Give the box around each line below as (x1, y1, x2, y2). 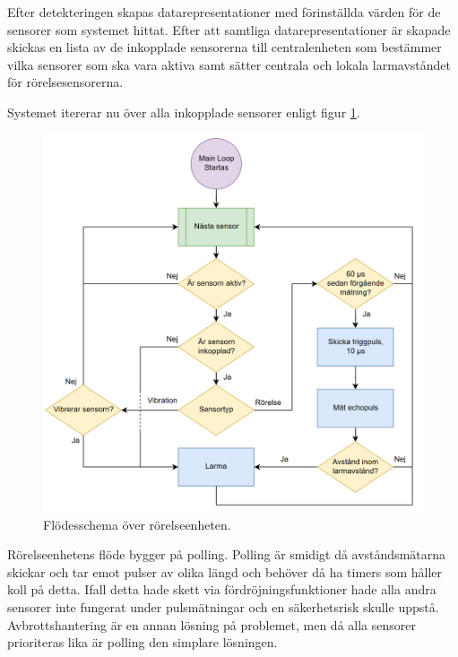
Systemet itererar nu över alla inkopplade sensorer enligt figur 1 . (7, 102, 360, 121)
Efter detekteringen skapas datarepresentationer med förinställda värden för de (7, 3, 441, 21)
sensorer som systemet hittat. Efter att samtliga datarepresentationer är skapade (7, 20, 451, 39)
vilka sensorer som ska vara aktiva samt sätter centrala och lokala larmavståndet (7, 55, 451, 73)
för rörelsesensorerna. (7, 73, 124, 91)
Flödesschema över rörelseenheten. (43, 514, 231, 533)
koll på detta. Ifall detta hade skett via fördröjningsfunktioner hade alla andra (7, 580, 436, 599)
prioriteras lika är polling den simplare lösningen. (7, 633, 278, 652)
